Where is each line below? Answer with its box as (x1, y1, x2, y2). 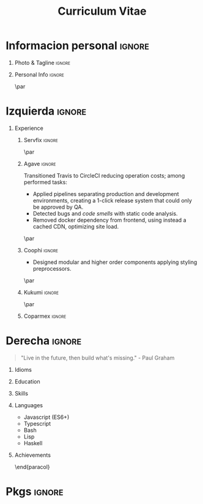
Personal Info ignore (14, 70, 65, 78)
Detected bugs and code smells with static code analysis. (32, 209, 178, 217)
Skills (14, 389, 29, 397)
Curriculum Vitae (57, 4, 147, 18)
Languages (14, 401, 43, 408)
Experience (14, 124, 43, 132)
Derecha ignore (6, 334, 82, 348)
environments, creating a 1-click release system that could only (32, 197, 192, 204)
